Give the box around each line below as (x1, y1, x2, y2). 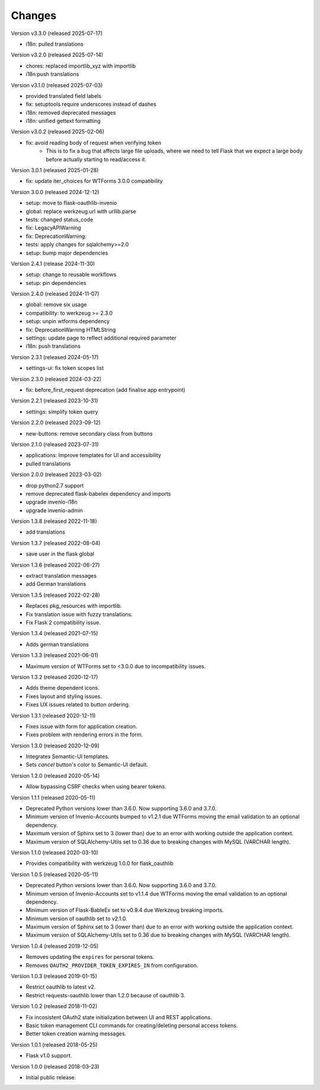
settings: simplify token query (25, 408, 98, 415)
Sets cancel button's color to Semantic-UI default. (25, 761, 148, 768)
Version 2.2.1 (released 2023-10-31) (11, 397, 98, 404)
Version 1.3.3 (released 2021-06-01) (11, 652, 99, 659)
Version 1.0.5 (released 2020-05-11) (11, 870, 98, 878)
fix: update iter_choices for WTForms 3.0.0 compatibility (25, 178, 163, 185)
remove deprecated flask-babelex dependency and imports (25, 490, 171, 497)
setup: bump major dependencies (25, 249, 108, 256)
